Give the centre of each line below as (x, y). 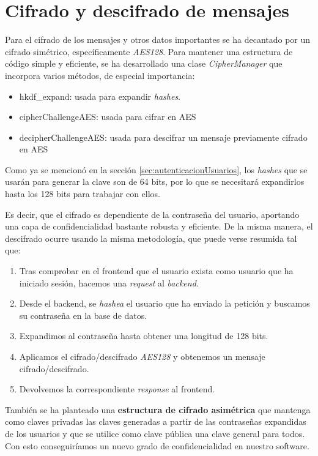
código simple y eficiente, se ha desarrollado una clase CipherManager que (144, 63)
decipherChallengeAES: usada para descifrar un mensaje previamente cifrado (163, 137)
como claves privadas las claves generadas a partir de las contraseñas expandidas (156, 421)
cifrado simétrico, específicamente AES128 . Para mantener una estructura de (149, 51)
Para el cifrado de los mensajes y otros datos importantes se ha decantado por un (158, 39)
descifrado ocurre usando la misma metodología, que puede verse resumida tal (151, 238)
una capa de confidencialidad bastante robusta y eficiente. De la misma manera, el (159, 226)
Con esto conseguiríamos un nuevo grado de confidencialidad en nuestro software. (157, 445)
